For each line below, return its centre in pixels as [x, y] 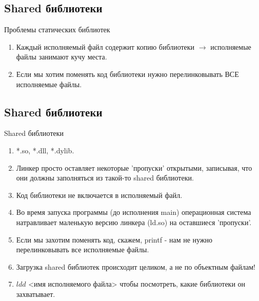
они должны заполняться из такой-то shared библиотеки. [105, 178]
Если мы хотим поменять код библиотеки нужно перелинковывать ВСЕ [127, 74]
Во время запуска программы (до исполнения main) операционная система [134, 212]
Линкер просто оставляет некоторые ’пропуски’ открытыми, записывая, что [134, 167]
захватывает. [36, 294]
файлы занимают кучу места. [62, 57]
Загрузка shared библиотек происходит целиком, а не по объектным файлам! [136, 266]
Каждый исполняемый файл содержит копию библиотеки [105, 46]
